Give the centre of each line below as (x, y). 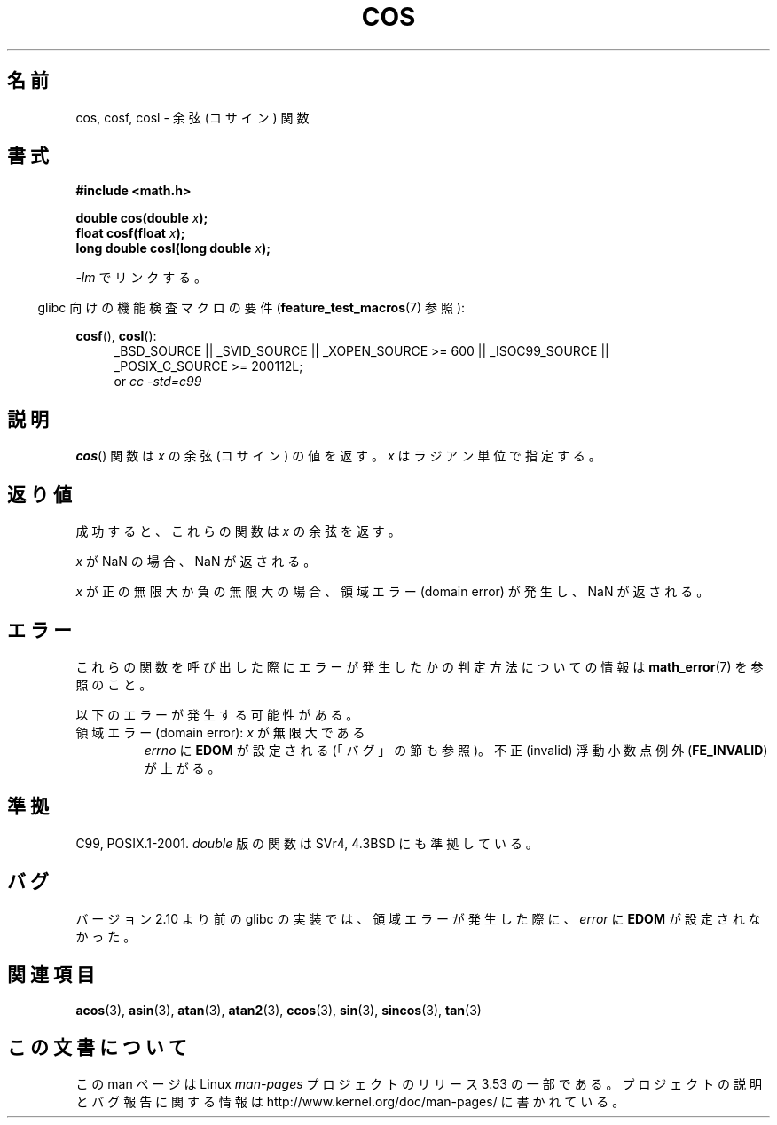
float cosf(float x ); (130, 233)
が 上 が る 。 (182, 767)
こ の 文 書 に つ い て (97, 1047)
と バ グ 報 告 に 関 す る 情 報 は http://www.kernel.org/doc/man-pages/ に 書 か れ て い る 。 (350, 1102)
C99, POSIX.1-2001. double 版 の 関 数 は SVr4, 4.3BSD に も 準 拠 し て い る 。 (307, 843)
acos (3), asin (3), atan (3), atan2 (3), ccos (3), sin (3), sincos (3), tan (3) (279, 1010)
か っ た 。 (106, 936)
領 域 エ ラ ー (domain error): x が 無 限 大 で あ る (220, 732)
